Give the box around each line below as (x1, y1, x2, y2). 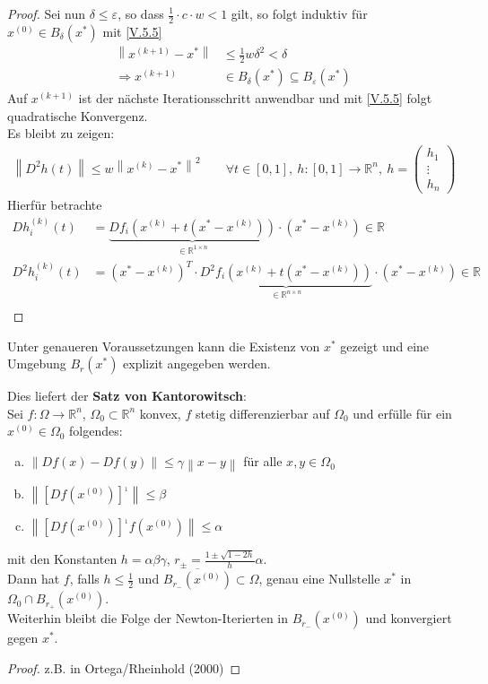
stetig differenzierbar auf (195, 403, 330, 422)
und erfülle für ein (353, 403, 452, 422)
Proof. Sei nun (7, 4, 86, 22)
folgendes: (69, 421, 123, 440)
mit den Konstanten (7, 550, 118, 568)
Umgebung (7, 354, 66, 373)
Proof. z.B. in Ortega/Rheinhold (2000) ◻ (7, 658, 241, 677)
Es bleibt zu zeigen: (7, 124, 115, 143)
